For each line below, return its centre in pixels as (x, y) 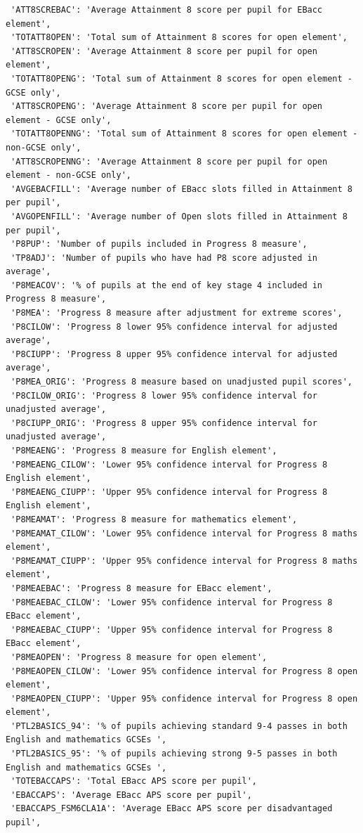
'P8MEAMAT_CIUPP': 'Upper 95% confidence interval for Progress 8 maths (184, 561)
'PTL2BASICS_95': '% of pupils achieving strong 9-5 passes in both (174, 754)
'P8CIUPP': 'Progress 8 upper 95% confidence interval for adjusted (174, 354)
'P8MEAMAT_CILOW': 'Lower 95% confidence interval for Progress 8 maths (184, 533)
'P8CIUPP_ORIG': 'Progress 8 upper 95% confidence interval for (164, 423)
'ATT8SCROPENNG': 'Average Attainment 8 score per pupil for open (169, 161)
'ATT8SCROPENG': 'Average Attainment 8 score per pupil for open (167, 106)
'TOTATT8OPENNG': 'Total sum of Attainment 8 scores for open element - (184, 134)
